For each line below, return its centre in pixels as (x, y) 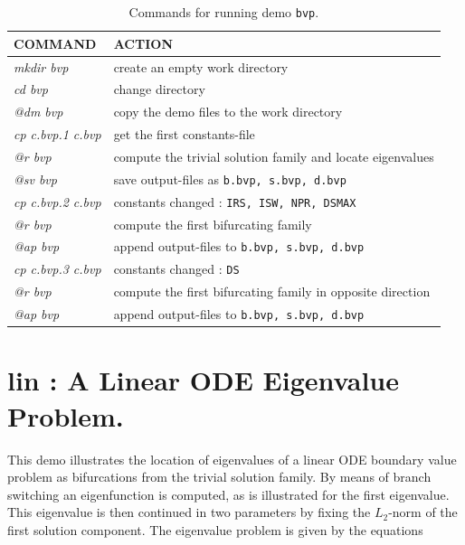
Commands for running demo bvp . (224, 12)
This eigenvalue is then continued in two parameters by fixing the (189, 512)
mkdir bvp (41, 66)
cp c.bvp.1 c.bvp (57, 134)
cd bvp (31, 89)
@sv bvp (35, 179)
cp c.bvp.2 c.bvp (57, 201)
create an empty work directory (201, 66)
